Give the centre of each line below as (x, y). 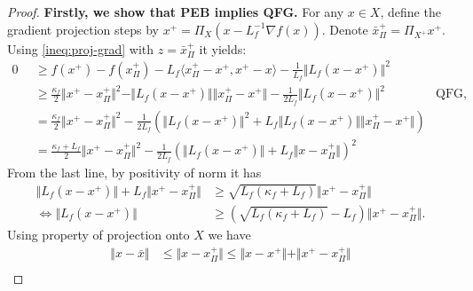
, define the (410, 12)
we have (229, 234)
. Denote (345, 29)
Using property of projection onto (99, 234)
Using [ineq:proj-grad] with (81, 48)
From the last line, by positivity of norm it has (134, 172)
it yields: (223, 48)
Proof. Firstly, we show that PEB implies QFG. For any (176, 12)
